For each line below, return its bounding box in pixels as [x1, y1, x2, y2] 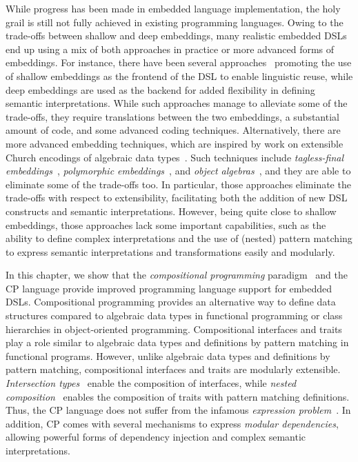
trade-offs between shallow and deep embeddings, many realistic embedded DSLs [6, 28, 347, 43]
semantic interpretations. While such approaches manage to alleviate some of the [6, 96, 348, 110]
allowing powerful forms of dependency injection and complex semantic [6, 430, 306, 444]
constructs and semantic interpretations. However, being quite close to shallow [6, 203, 337, 218]
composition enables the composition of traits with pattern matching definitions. [6, 389, 350, 403]
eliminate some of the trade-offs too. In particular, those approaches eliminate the [6, 177, 351, 191]
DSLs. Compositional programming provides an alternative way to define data [6, 294, 336, 309]
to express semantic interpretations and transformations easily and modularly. [6, 244, 335, 259]
